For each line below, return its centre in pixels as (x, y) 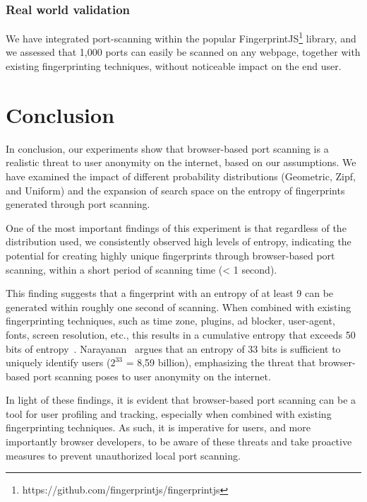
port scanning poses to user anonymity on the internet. (152, 376)
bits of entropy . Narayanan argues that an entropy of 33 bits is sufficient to (173, 348)
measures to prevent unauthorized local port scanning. (123, 455)
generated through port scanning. (78, 204)
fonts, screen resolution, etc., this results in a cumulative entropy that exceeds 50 (181, 334)
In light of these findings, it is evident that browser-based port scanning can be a (181, 400)
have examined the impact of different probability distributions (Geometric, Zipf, (181, 176)
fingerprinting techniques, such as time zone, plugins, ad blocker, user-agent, (170, 321)
